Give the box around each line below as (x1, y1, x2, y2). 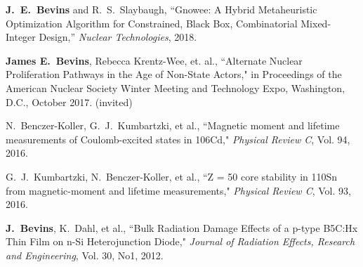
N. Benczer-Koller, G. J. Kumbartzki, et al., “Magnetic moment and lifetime (6, 118, 340, 133)
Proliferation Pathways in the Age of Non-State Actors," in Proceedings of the (6, 67, 342, 82)
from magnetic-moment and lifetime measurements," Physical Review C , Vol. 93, (6, 183, 351, 197)
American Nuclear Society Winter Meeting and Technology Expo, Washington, (6, 80, 345, 95)
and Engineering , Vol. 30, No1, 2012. (6, 247, 164, 262)
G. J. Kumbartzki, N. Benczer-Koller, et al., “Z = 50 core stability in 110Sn (6, 169, 338, 183)
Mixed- (301, 15, 331, 30)
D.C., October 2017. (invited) (6, 94, 133, 109)
